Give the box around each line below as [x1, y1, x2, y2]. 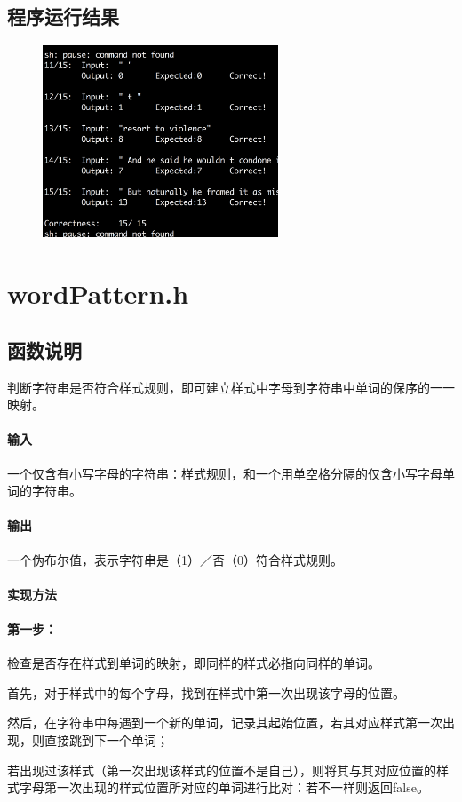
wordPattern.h [7, 275, 189, 312]
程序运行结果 [7, 3, 119, 30]
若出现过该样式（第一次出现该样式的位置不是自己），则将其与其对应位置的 [7, 760, 436, 779]
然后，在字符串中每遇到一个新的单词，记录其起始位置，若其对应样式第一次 [7, 713, 442, 732]
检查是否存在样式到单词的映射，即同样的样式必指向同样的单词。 [7, 654, 380, 672]
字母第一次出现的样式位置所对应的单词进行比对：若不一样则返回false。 [19, 778, 429, 797]
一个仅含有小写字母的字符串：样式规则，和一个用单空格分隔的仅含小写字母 [7, 464, 442, 482]
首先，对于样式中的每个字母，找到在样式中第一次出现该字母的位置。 [7, 683, 405, 702]
